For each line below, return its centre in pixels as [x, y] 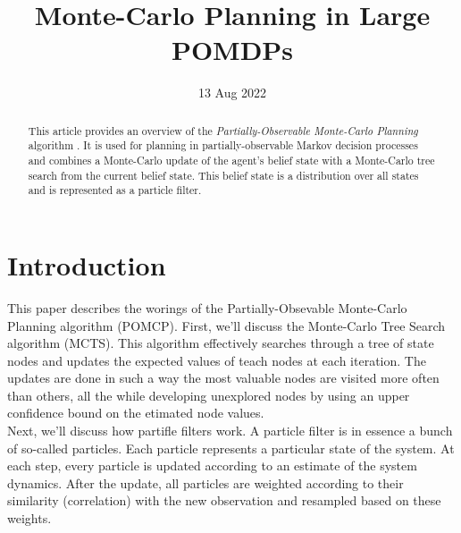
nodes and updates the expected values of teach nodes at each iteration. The [217, 360]
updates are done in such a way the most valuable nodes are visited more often [223, 378]
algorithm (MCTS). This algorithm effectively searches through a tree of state [221, 343]
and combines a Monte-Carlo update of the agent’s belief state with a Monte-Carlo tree [231, 161]
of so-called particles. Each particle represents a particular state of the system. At [231, 448]
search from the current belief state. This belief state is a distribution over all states [223, 175]
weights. [29, 518]
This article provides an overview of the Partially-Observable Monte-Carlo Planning [223, 130]
